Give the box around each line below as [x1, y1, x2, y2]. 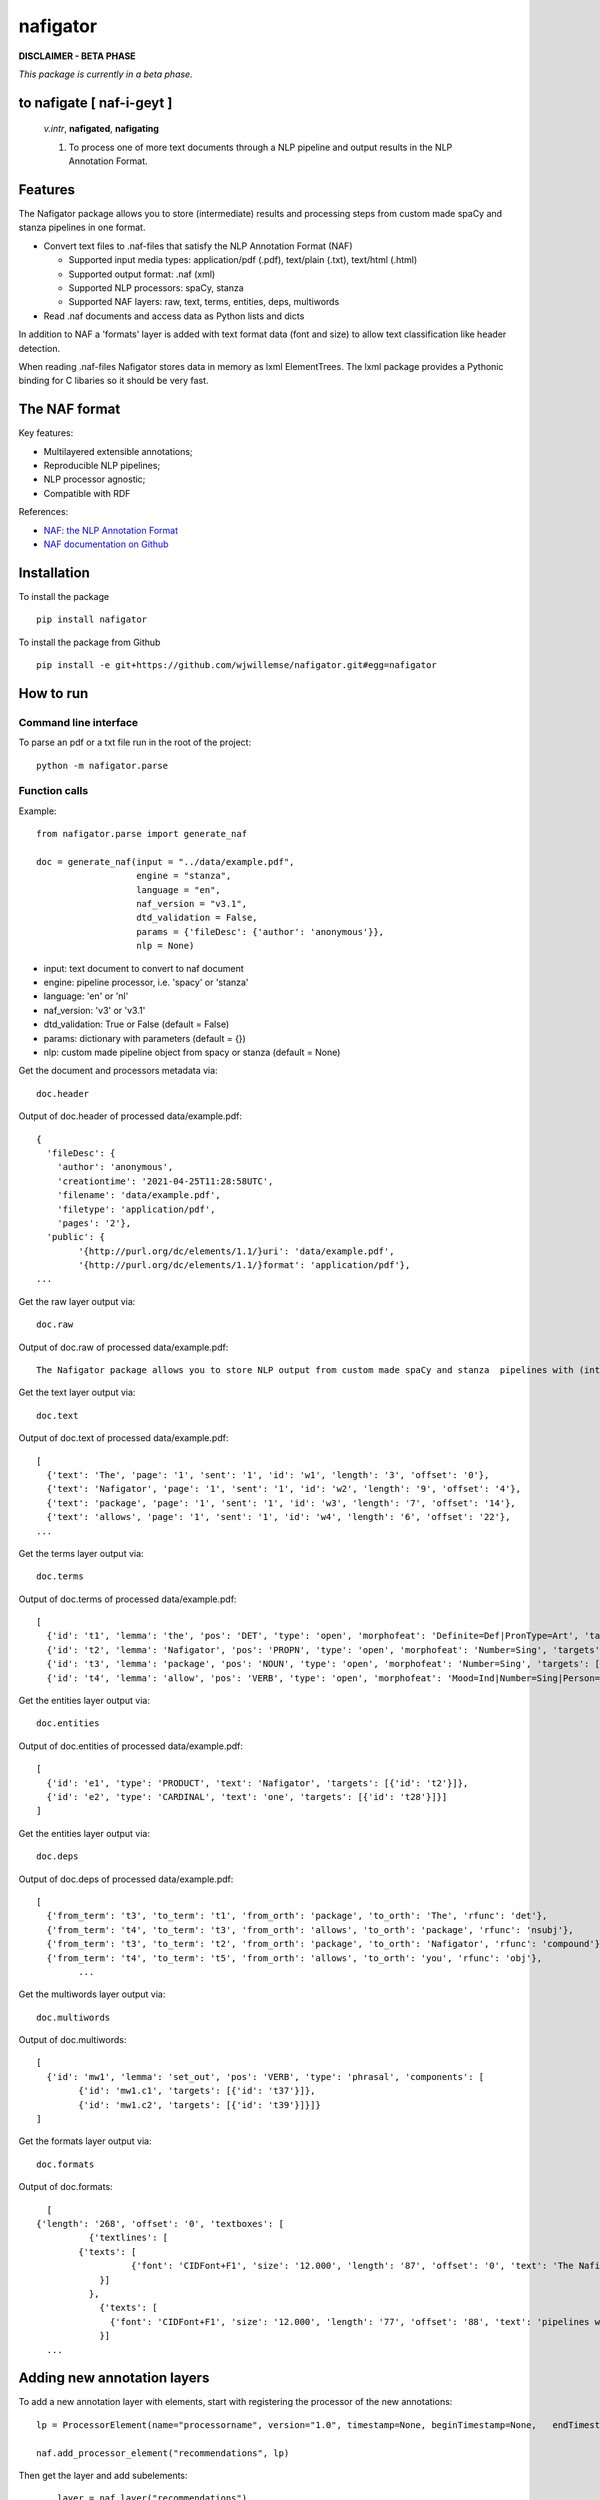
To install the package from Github [18, 636, 161, 648]
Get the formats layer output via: [18, 2135, 152, 2147]
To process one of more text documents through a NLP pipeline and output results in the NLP [68, 141, 453, 153]
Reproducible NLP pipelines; [43, 460, 161, 472]
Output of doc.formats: [18, 2181, 114, 2193]
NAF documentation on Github [43, 538, 169, 550]
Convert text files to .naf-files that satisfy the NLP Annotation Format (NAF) [43, 240, 353, 252]
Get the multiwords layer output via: [18, 1988, 166, 2000]
